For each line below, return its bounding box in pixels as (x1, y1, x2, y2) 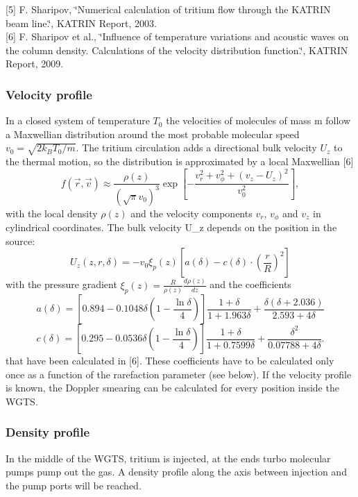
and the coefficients (210, 277, 291, 292)
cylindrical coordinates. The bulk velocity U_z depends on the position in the (6, 220, 337, 235)
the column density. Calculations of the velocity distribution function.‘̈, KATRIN (6, 42, 348, 57)
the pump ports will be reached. (6, 478, 142, 492)
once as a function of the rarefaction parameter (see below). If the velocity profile (6, 367, 352, 381)
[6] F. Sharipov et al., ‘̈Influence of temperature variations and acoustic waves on (6, 29, 349, 44)
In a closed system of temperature (6, 113, 150, 128)
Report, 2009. (6, 56, 64, 71)
